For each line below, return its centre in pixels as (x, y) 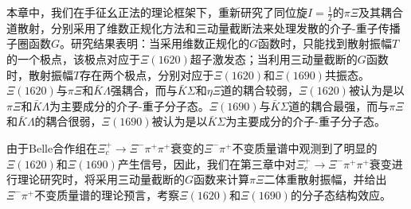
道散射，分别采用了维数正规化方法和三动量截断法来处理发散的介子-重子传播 (204, 27)
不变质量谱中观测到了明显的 (305, 147)
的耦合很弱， (68, 121)
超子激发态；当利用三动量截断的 (274, 59)
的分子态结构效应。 (341, 194)
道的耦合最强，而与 (339, 105)
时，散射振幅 (40, 74)
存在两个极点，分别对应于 (147, 74)
